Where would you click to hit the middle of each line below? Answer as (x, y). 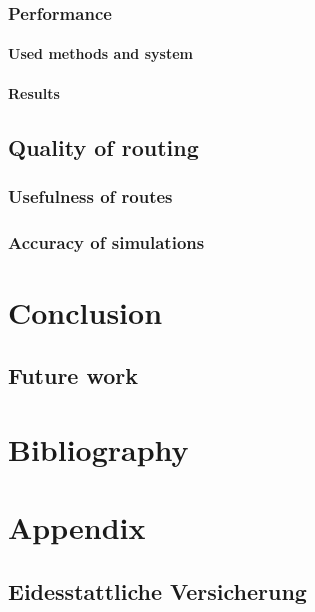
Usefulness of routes (90, 195)
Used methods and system (100, 53)
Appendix (77, 527)
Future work (73, 375)
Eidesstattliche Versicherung (157, 590)
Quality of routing (103, 146)
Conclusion (85, 311)
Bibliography (98, 449)
